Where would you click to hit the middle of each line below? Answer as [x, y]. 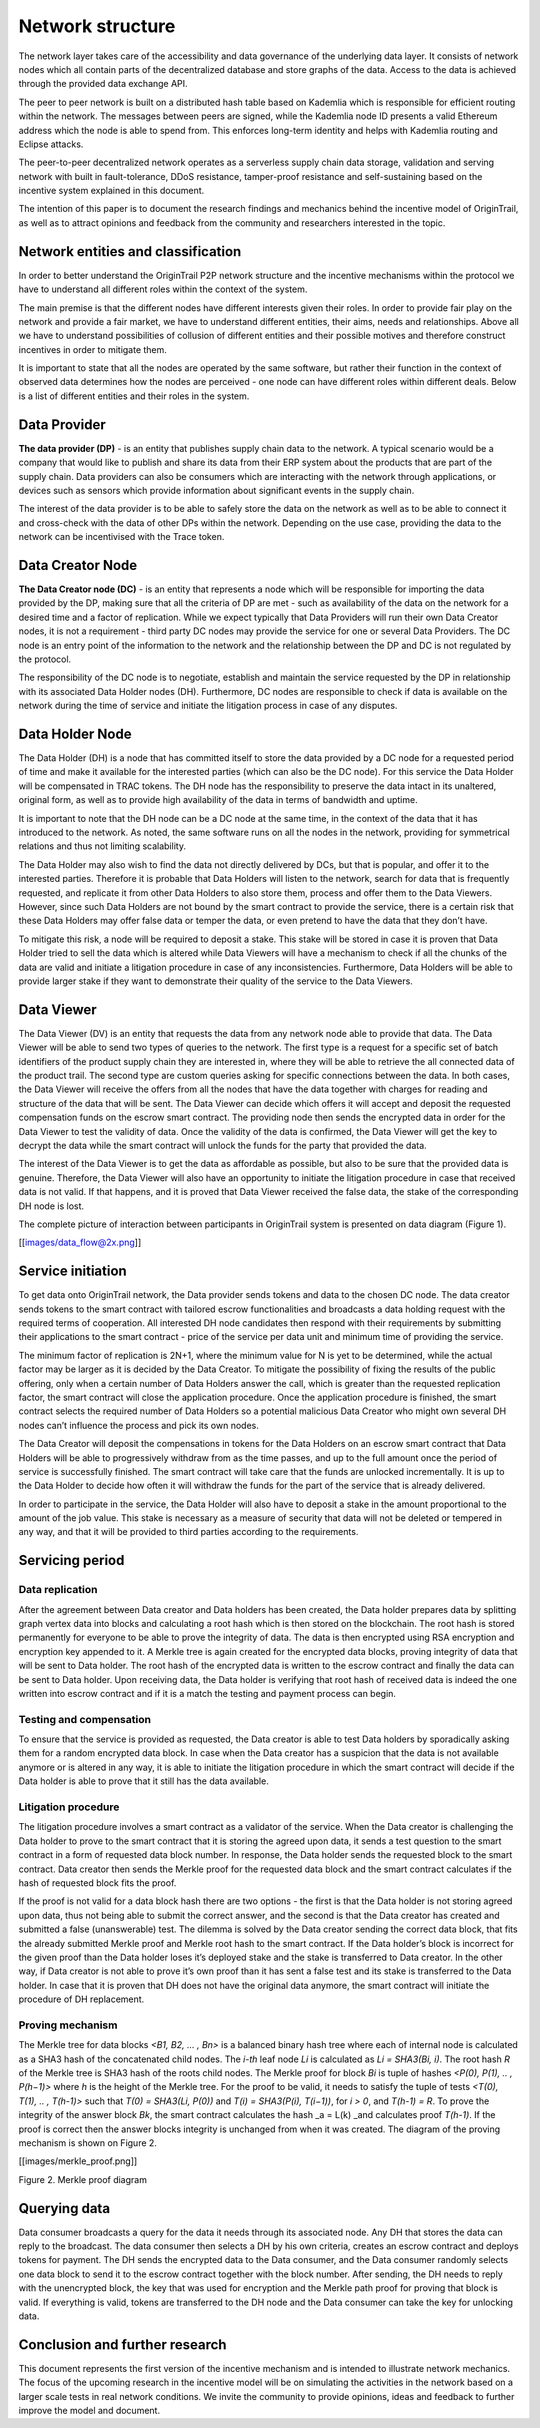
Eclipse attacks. [51, 144]
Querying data [64, 2208]
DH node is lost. [51, 1206]
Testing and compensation [85, 1719]
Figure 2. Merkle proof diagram [82, 2179]
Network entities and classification [130, 251]
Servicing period [71, 1560]
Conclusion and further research [122, 2344]
